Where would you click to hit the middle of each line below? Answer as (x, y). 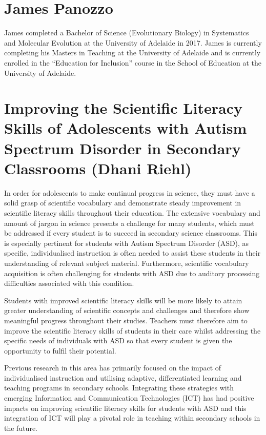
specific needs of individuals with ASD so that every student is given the (118, 340)
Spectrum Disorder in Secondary (122, 148)
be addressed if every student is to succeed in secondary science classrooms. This (131, 233)
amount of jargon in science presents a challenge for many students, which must (129, 223)
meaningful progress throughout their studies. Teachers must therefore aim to (126, 320)
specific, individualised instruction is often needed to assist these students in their (132, 253)
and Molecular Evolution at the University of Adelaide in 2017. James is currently (133, 42)
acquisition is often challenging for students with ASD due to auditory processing (132, 273)
